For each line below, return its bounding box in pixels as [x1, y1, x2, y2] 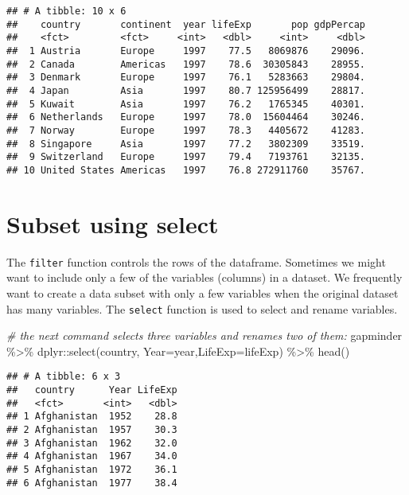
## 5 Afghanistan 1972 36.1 [6, 463, 177, 475]
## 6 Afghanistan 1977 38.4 [6, 477, 177, 489]
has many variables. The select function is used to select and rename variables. [6, 300, 398, 317]
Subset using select [6, 207, 219, 240]
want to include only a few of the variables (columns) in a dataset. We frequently [6, 269, 403, 286]
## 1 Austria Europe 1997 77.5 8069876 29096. [6, 45, 366, 57]
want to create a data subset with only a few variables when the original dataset [6, 284, 399, 301]
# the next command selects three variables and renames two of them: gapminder [6, 327, 403, 344]
